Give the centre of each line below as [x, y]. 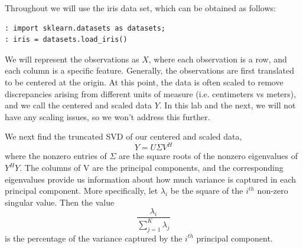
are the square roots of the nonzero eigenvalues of [208, 156]
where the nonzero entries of [56, 156]
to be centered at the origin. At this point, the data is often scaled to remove [144, 82]
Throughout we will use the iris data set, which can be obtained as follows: [140, 8]
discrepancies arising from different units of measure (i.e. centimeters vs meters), [151, 93]
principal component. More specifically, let [82, 191]
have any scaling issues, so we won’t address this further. [107, 116]
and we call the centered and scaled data [78, 105]
